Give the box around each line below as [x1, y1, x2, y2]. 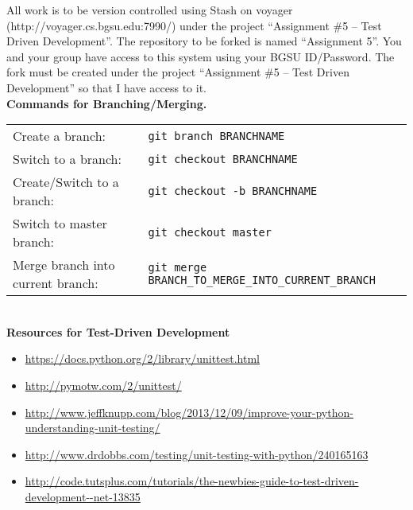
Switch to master [13, 214, 107, 233]
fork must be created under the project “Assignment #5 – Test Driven [6, 64, 349, 80]
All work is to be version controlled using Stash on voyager [6, 2, 293, 18]
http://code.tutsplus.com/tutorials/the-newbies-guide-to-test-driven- [25, 473, 359, 489]
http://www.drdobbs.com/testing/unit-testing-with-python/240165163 [25, 446, 369, 462]
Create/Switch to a [13, 173, 119, 192]
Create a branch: [13, 127, 106, 146]
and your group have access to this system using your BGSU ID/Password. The [6, 48, 395, 64]
